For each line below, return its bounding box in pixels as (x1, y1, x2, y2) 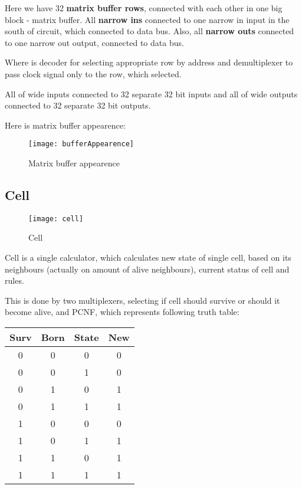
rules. (5, 274, 24, 287)
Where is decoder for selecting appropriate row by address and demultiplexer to (5, 56, 293, 68)
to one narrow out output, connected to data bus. (5, 36, 184, 48)
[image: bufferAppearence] (28, 140, 134, 149)
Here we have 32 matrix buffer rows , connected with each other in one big (5, 2, 283, 14)
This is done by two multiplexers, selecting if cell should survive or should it (5, 294, 280, 306)
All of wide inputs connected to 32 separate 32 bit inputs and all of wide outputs (5, 87, 298, 100)
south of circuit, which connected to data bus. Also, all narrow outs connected (5, 25, 294, 37)
